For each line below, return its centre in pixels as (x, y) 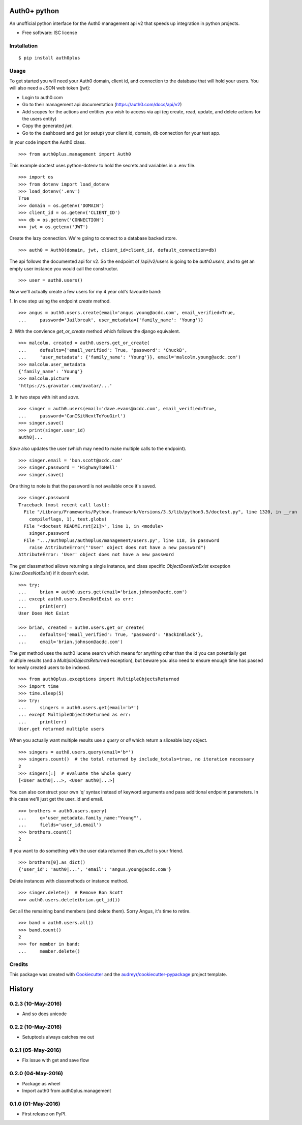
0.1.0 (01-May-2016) (35, 1104)
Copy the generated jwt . (48, 126)
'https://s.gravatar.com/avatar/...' (66, 386)
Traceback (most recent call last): (64, 505)
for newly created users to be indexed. (50, 667)
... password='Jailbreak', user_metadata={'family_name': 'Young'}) (111, 320)
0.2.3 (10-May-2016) (36, 1004)
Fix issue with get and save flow (56, 1060)
